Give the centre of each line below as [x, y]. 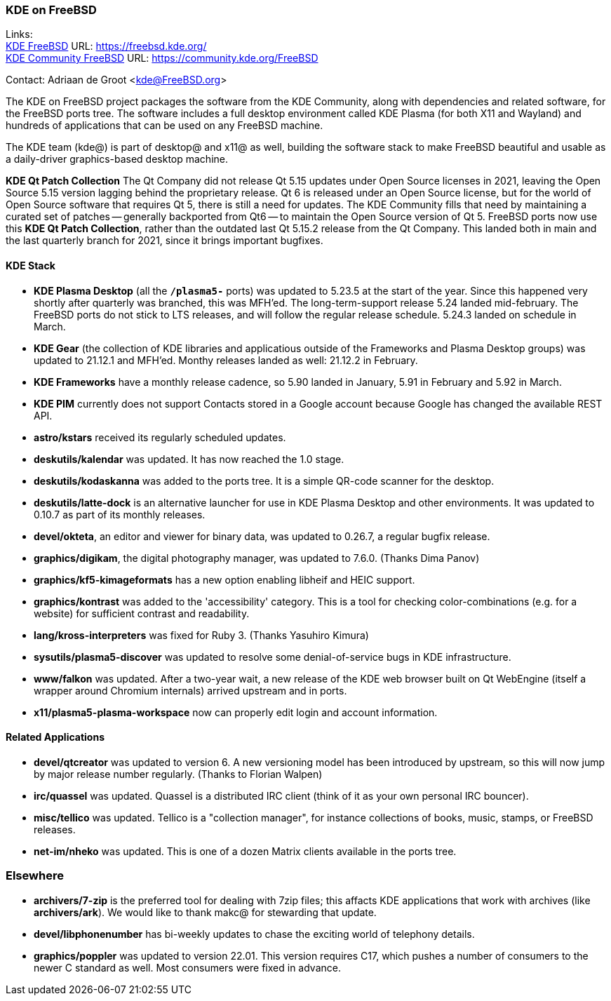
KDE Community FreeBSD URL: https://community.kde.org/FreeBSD [162, 58]
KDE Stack [31, 265]
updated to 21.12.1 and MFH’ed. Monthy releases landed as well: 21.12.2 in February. [226, 360]
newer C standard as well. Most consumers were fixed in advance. [187, 967]
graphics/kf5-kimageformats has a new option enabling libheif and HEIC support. [224, 579]
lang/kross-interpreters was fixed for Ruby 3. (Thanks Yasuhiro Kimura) [201, 635]
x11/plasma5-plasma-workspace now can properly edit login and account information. [236, 712]
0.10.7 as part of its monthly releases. [120, 514]
